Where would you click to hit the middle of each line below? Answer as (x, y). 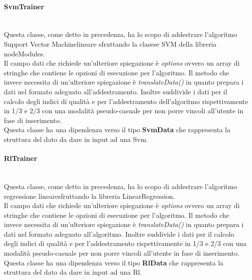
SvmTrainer (24, 6)
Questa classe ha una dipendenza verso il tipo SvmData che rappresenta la (117, 130)
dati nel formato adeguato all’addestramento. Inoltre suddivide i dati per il (116, 91)
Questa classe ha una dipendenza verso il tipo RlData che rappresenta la (114, 262)
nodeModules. (25, 53)
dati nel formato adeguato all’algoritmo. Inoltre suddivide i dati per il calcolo (119, 234)
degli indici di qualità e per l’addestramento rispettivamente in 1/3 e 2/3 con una (125, 243)
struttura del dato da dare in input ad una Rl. (73, 272)
